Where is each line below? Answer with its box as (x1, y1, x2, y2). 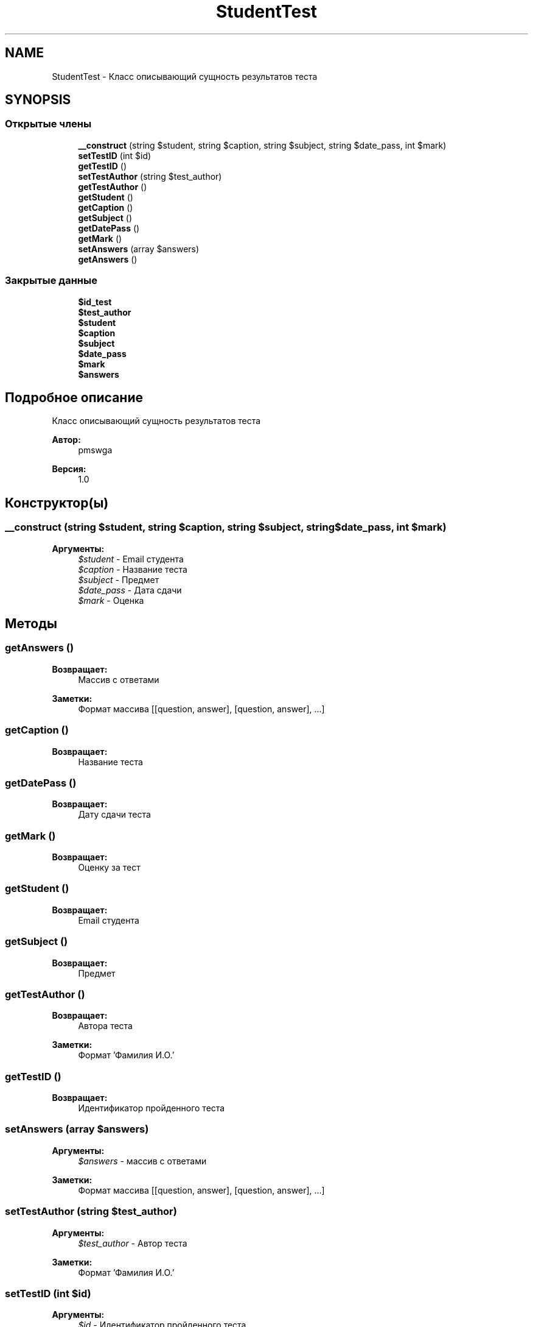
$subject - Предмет (78, 574, 159, 585)
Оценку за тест (78, 862, 141, 873)
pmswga (78, 445, 113, 456)
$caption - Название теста (78, 564, 187, 575)
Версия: (52, 464, 86, 475)
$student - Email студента (78, 553, 184, 564)
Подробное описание (5, 389, 143, 405)
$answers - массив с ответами (78, 1155, 207, 1166)
